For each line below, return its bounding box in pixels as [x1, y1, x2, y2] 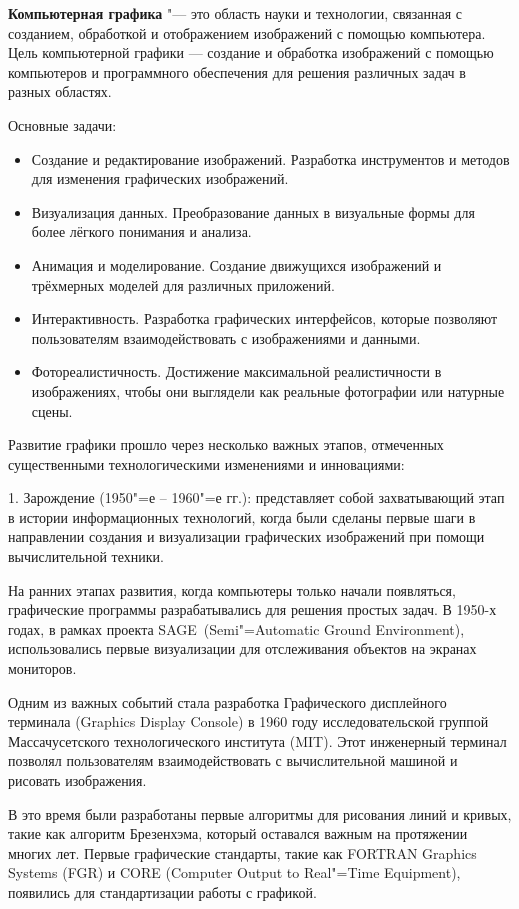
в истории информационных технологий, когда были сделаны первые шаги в [8, 506, 476, 527]
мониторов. [8, 658, 77, 679]
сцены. [31, 400, 73, 421]
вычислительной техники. [8, 546, 164, 567]
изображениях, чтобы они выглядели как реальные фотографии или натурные [31, 380, 505, 401]
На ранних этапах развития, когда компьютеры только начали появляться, [8, 579, 456, 600]
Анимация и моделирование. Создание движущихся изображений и [31, 254, 442, 275]
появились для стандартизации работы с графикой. [8, 881, 317, 902]
